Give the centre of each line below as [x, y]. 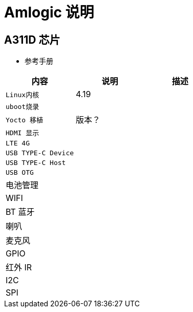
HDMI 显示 [23, 133]
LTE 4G [18, 143]
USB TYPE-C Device [40, 153]
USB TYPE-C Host [36, 163]
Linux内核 [23, 95]
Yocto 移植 [24, 120]
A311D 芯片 [32, 40]
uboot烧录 [23, 107]
